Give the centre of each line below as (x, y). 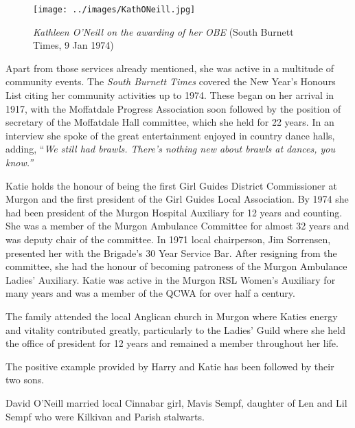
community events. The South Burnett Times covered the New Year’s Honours (171, 81)
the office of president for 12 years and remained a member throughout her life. (172, 343)
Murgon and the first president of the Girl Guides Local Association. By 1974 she (177, 199)
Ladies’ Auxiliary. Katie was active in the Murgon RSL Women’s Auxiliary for (171, 279)
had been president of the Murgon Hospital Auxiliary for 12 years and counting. (174, 212)
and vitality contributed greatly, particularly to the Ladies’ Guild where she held (175, 329)
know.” (20, 162)
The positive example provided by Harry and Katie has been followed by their (170, 366)
